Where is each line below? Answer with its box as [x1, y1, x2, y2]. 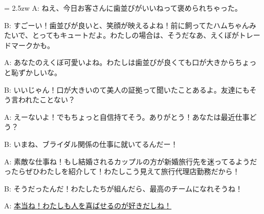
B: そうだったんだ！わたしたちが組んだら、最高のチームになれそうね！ [4, 183, 243, 194]
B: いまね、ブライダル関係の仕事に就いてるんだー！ [4, 138, 178, 149]
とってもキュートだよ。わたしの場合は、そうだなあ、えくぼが [32, 30, 239, 40]
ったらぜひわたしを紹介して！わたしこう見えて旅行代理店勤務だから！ [4, 166, 240, 177]
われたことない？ [18, 94, 75, 105]
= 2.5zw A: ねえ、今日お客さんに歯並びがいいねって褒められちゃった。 [4, 3, 242, 13]
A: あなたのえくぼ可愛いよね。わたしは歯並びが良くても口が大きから [4, 57, 235, 68]
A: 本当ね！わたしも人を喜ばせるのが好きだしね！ [4, 200, 172, 211]
